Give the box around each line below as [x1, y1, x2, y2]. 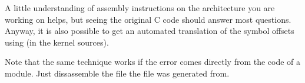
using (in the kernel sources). [5, 36, 109, 48]
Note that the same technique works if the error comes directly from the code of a [5, 56, 301, 68]
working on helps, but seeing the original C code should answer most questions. [5, 13, 291, 25]
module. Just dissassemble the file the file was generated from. [5, 67, 230, 79]
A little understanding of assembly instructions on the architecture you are [5, 2, 275, 13]
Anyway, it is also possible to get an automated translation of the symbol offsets [5, 25, 294, 37]
